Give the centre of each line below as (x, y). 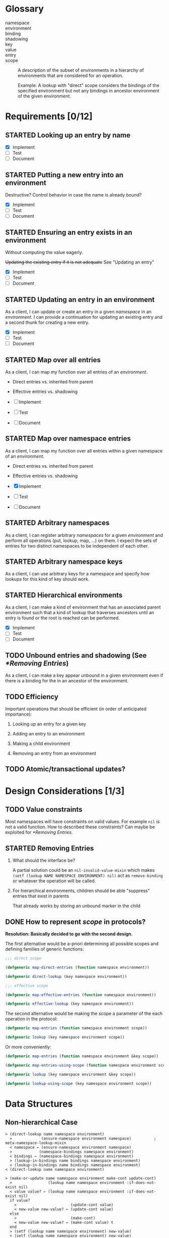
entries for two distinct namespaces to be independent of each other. (77, 546)
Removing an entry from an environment (54, 753)
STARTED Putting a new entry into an (64, 175)
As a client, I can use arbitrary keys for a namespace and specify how (77, 574)
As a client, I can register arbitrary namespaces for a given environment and (84, 535)
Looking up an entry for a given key (49, 724)
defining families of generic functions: (45, 949)
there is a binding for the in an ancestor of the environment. (67, 681)
